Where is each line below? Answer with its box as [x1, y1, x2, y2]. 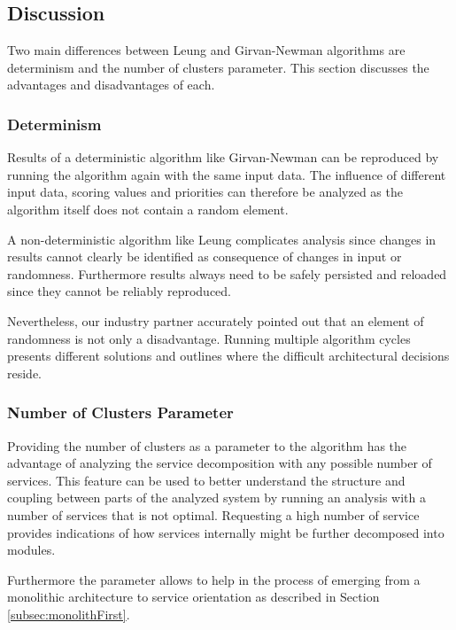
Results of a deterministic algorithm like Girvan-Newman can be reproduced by [7, 148, 439, 167]
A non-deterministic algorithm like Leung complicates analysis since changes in [7, 229, 437, 248]
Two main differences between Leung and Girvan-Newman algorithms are [7, 41, 406, 59]
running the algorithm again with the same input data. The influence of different [7, 165, 446, 183]
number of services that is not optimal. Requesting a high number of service [7, 505, 420, 524]
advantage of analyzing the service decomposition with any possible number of [7, 454, 432, 472]
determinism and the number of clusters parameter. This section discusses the [7, 58, 429, 76]
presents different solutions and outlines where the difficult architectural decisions [7, 346, 450, 365]
